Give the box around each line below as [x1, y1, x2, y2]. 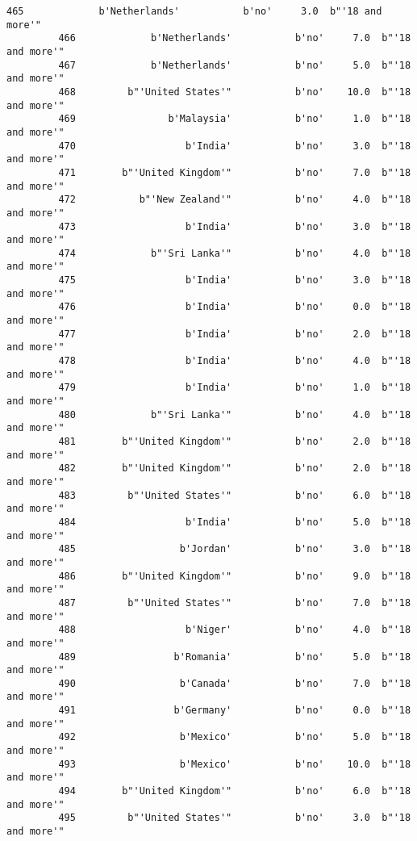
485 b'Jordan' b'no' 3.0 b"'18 [58, 543, 411, 555]
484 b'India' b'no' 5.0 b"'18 [58, 516, 411, 528]
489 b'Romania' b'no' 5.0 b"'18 [58, 651, 411, 663]
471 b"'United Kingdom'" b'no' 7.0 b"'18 [58, 166, 411, 178]
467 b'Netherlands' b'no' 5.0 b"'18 [58, 59, 411, 71]
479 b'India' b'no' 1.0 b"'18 [58, 382, 411, 394]
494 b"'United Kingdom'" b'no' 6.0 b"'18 [58, 785, 411, 797]
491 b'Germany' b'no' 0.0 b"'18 [58, 705, 411, 717]
